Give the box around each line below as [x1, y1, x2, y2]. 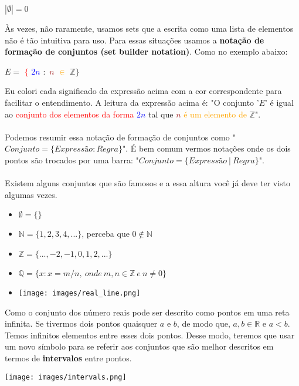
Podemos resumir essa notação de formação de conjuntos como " [5, 130, 236, 143]
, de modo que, [176, 317, 230, 330]
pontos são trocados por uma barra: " [5, 153, 139, 166]
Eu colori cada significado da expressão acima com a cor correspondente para [5, 85, 282, 97]
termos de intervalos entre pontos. [5, 351, 132, 364]
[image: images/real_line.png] [18, 288, 141, 297]
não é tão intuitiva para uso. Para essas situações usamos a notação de [5, 33, 264, 46]
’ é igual [265, 96, 294, 108]
